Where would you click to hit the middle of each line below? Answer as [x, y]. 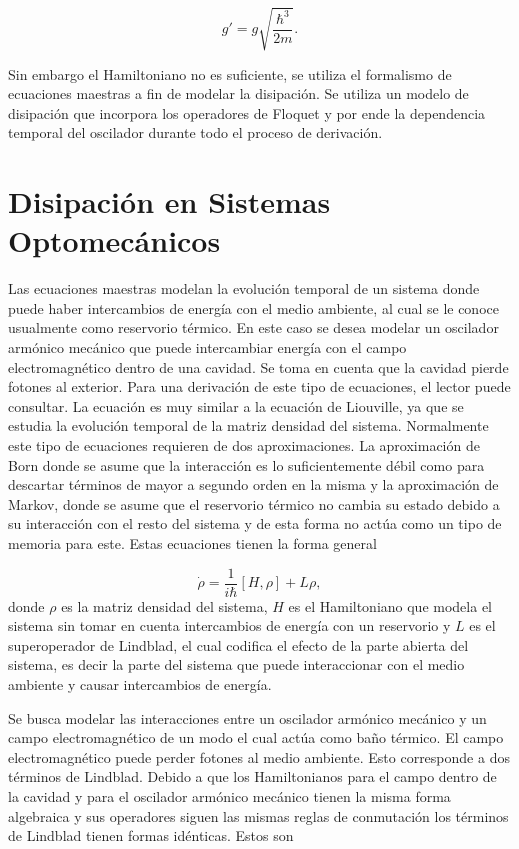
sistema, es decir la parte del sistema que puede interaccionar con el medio [236, 664]
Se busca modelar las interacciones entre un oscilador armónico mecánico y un [247, 717]
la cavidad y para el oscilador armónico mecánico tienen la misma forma [229, 795]
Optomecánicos [114, 240]
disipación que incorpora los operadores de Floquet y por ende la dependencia [247, 112]
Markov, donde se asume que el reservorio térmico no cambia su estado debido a [254, 503]
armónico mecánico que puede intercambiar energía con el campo [207, 347]
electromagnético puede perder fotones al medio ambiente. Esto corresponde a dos [259, 756]
